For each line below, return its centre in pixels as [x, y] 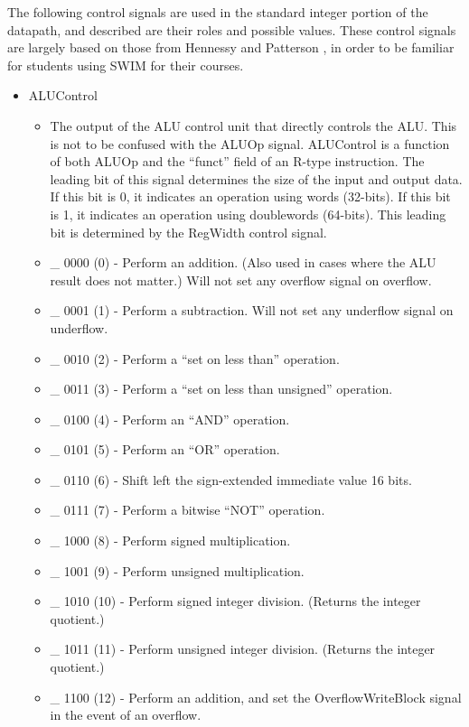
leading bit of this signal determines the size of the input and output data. [256, 178]
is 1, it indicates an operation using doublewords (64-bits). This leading [248, 214]
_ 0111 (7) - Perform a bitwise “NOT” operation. [188, 510]
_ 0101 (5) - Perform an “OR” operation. [165, 449]
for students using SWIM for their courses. [126, 65]
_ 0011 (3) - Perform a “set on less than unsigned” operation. [221, 389]
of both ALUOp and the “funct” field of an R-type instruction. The [237, 161]
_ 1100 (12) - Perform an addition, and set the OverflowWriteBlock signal [256, 697]
